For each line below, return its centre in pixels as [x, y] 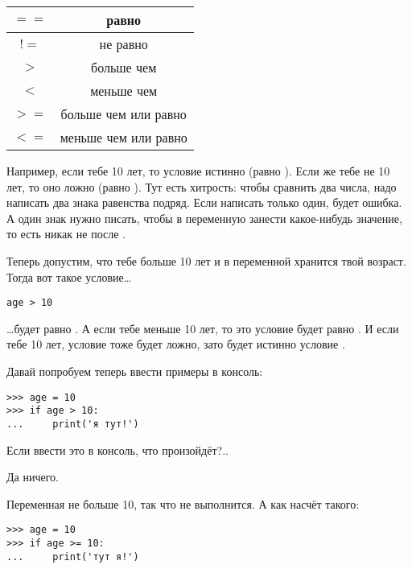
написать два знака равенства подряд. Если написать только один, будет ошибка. [204, 202]
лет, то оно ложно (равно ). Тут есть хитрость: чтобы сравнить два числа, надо [202, 186]
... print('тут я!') [73, 557]
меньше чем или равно [124, 137]
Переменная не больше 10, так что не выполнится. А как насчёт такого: [183, 503]
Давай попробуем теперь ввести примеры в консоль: [135, 371]
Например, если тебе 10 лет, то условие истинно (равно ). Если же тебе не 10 [198, 171]
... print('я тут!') [73, 424]
